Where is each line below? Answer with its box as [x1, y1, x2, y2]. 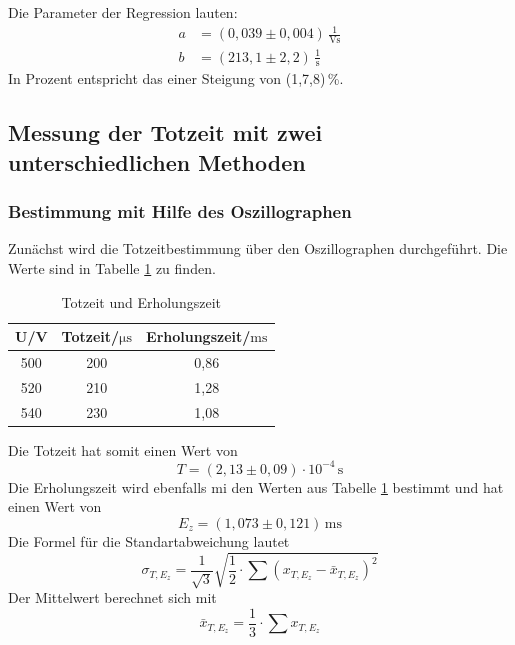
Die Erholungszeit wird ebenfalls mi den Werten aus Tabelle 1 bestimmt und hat [8, 476, 504, 497]
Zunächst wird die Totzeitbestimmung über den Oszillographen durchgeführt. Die [8, 238, 508, 259]
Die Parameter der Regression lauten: [8, 2, 238, 22]
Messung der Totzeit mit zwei [8, 117, 323, 148]
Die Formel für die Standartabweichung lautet [8, 531, 290, 552]
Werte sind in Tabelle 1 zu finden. [8, 257, 216, 278]
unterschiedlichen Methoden [8, 146, 306, 177]
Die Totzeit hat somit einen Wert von [8, 439, 238, 460]
